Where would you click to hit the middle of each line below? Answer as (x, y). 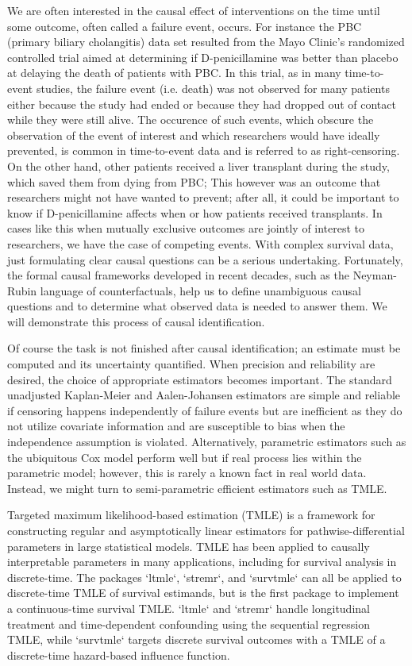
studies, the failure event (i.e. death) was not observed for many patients (213, 88)
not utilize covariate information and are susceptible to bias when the (176, 426)
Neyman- (375, 275)
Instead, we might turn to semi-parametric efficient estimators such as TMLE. (197, 488)
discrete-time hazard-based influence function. (119, 654)
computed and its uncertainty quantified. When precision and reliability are (191, 364)
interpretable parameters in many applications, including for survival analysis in (202, 562)
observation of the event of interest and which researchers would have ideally (194, 135)
